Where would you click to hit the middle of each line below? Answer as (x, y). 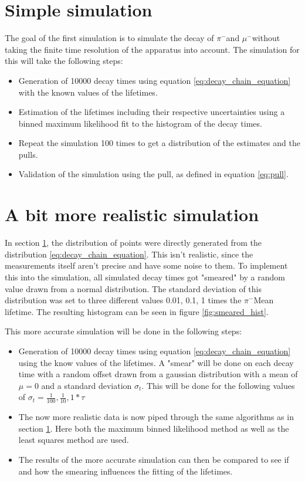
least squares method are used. (74, 440)
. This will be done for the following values (218, 385)
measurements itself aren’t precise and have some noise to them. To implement (146, 265)
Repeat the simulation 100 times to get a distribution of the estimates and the (159, 143)
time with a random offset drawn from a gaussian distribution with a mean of (158, 374)
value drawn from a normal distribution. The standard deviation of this (133, 288)
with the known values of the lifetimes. (88, 92)
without (266, 38)
